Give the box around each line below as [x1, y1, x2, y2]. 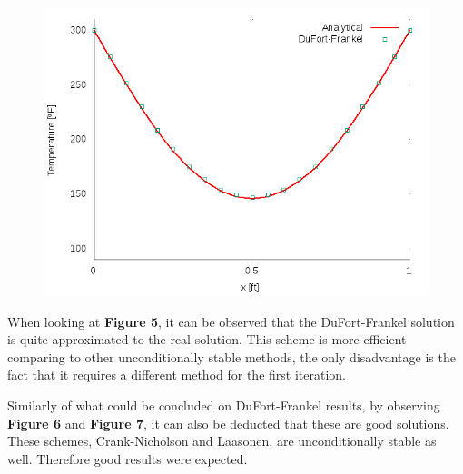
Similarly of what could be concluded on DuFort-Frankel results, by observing [7, 395, 440, 414]
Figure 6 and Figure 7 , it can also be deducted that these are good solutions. [7, 413, 449, 432]
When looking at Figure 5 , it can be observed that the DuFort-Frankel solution [7, 311, 455, 331]
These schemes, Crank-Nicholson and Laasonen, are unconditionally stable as [7, 431, 437, 450]
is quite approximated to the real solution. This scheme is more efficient [7, 330, 407, 349]
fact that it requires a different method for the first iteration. [7, 365, 346, 384]
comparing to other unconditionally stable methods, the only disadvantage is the [7, 347, 456, 366]
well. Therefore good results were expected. [7, 449, 248, 468]
